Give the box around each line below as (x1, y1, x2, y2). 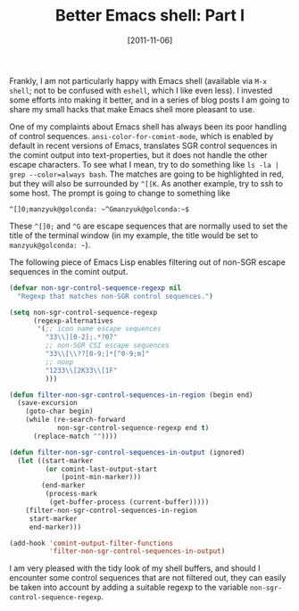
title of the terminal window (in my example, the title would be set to (9, 229, 259, 241)
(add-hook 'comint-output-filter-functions (9, 539, 174, 548)
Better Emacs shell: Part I (54, 5, 245, 26)
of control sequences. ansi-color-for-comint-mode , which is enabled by (9, 130, 274, 141)
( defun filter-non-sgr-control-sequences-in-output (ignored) (9, 448, 245, 457)
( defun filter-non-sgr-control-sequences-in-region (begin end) (9, 390, 253, 400)
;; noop (45, 358, 74, 367)
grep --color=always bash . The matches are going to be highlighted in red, (9, 169, 284, 179)
